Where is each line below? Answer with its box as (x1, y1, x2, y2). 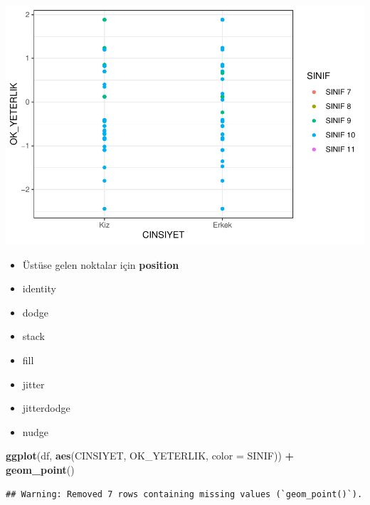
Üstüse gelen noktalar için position (22, 257, 179, 272)
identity (22, 281, 56, 296)
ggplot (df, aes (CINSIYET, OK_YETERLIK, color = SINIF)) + (6, 448, 295, 463)
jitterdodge (22, 400, 70, 415)
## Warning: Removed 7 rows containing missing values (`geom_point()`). (6, 489, 363, 499)
